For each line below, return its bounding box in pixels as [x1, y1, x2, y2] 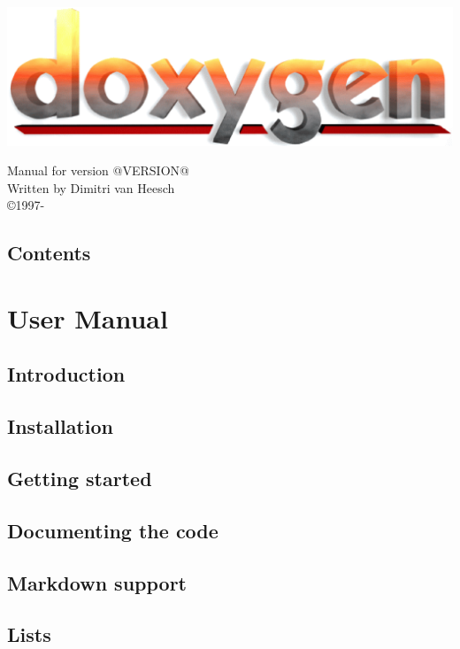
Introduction [7, 360, 126, 388]
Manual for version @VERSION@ [7, 161, 189, 180]
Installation [7, 413, 113, 440]
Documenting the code [7, 516, 218, 544]
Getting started [7, 465, 152, 491]
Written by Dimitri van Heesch [7, 178, 175, 197]
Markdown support [7, 568, 187, 596]
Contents [7, 239, 91, 267]
